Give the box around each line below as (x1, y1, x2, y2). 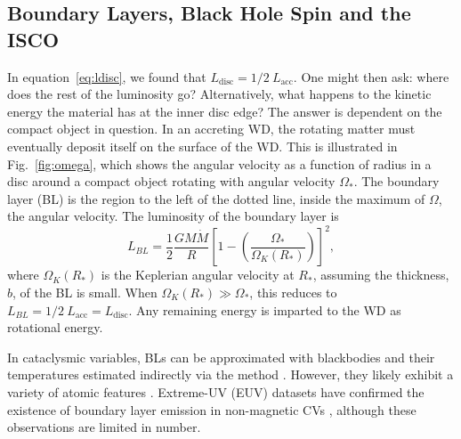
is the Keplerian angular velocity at (101, 265, 295, 284)
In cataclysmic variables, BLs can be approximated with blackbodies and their (7, 347, 435, 366)
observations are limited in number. (7, 418, 201, 436)
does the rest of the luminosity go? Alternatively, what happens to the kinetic (7, 85, 432, 103)
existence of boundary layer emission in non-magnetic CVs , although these (7, 400, 417, 419)
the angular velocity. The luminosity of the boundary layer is (7, 207, 339, 225)
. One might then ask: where (293, 67, 449, 85)
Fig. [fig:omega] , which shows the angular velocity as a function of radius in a (7, 154, 432, 173)
